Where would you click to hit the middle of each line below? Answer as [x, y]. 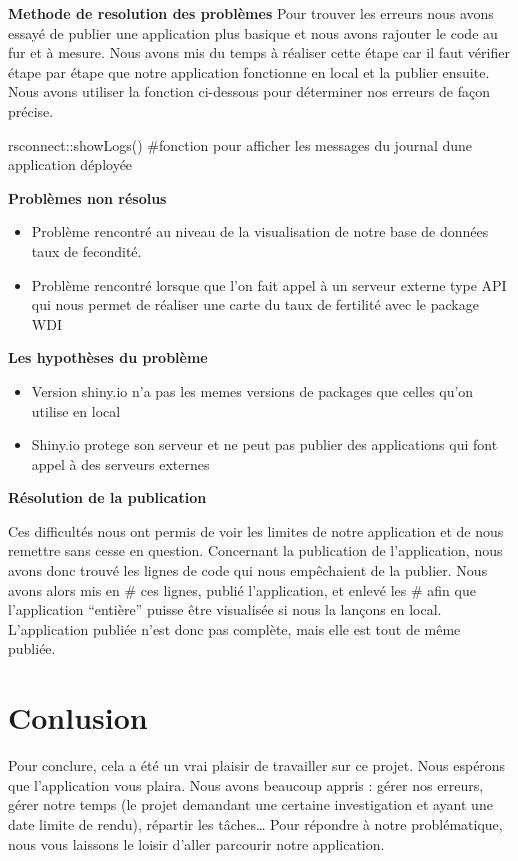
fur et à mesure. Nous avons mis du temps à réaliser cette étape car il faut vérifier [259, 52]
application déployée [70, 164]
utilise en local [76, 410]
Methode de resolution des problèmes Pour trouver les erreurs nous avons [251, 13]
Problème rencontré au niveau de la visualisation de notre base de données [260, 231]
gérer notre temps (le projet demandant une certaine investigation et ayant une [250, 804]
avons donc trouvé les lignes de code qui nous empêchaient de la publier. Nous [248, 570]
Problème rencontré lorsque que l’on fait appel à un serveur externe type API [269, 284]
